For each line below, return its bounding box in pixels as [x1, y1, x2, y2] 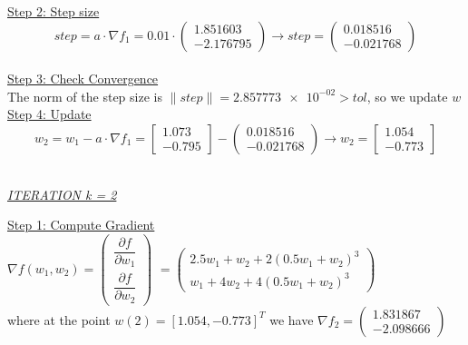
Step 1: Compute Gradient [7, 215, 155, 234]
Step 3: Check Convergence [7, 69, 159, 88]
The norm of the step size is [7, 86, 162, 105]
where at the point [7, 310, 111, 329]
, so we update [366, 86, 448, 105]
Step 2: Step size [7, 2, 100, 20]
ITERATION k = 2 [7, 184, 117, 203]
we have [269, 310, 314, 329]
